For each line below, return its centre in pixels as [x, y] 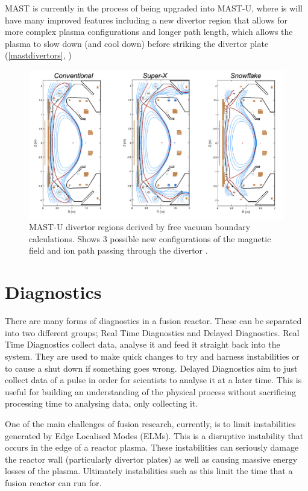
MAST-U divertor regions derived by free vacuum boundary [140, 227]
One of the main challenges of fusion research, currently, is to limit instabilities [150, 423]
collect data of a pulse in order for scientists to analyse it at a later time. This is [153, 380]
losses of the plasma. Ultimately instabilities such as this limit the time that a [149, 471]
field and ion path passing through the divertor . [118, 250]
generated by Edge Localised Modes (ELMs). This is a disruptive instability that [154, 435]
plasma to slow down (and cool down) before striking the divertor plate [137, 43]
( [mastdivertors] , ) [38, 55]
